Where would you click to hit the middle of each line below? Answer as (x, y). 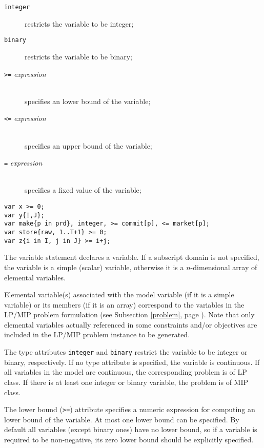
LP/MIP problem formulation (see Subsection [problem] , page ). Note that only (129, 314)
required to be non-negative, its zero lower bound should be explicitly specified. (129, 439)
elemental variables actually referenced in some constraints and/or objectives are (131, 324)
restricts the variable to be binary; (78, 56)
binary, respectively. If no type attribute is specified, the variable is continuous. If (132, 362)
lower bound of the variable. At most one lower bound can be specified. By (122, 419)
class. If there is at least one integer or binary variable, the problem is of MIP (126, 382)
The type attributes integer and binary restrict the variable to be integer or (126, 352)
